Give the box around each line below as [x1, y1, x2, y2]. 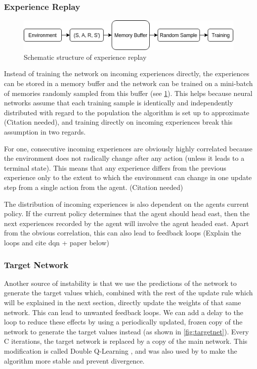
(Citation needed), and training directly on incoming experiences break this [4, 117, 233, 127]
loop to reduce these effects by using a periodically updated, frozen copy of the [4, 317, 243, 327]
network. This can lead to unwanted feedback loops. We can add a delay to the [4, 307, 243, 317]
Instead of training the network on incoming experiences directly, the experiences [4, 68, 250, 79]
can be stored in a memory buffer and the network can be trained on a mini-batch [4, 78, 253, 89]
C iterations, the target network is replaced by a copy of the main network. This [4, 336, 248, 346]
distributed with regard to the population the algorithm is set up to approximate [4, 107, 250, 117]
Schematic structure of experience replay [24, 51, 147, 62]
